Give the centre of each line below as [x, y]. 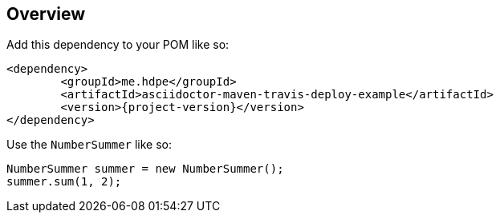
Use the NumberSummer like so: [89, 145]
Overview [46, 14]
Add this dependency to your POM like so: [118, 45]
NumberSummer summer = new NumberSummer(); [145, 169]
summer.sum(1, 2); [64, 182]
